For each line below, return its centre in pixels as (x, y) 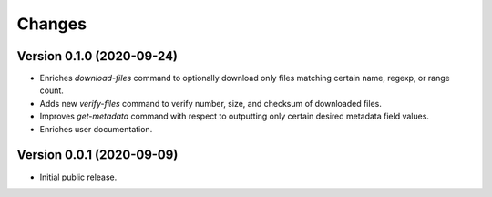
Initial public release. (78, 177)
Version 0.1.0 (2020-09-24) (97, 56)
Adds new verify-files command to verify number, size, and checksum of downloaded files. (210, 103)
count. (51, 90)
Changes (51, 24)
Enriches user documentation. (96, 129)
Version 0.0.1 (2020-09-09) (97, 155)
